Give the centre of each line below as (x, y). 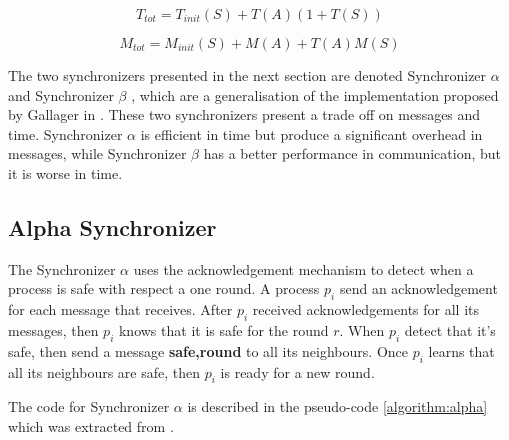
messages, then (53, 329)
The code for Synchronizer (89, 406)
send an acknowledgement (418, 288)
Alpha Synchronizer (112, 226)
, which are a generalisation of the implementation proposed (315, 94)
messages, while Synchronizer (97, 153)
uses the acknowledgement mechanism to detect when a (303, 268)
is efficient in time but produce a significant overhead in (311, 133)
